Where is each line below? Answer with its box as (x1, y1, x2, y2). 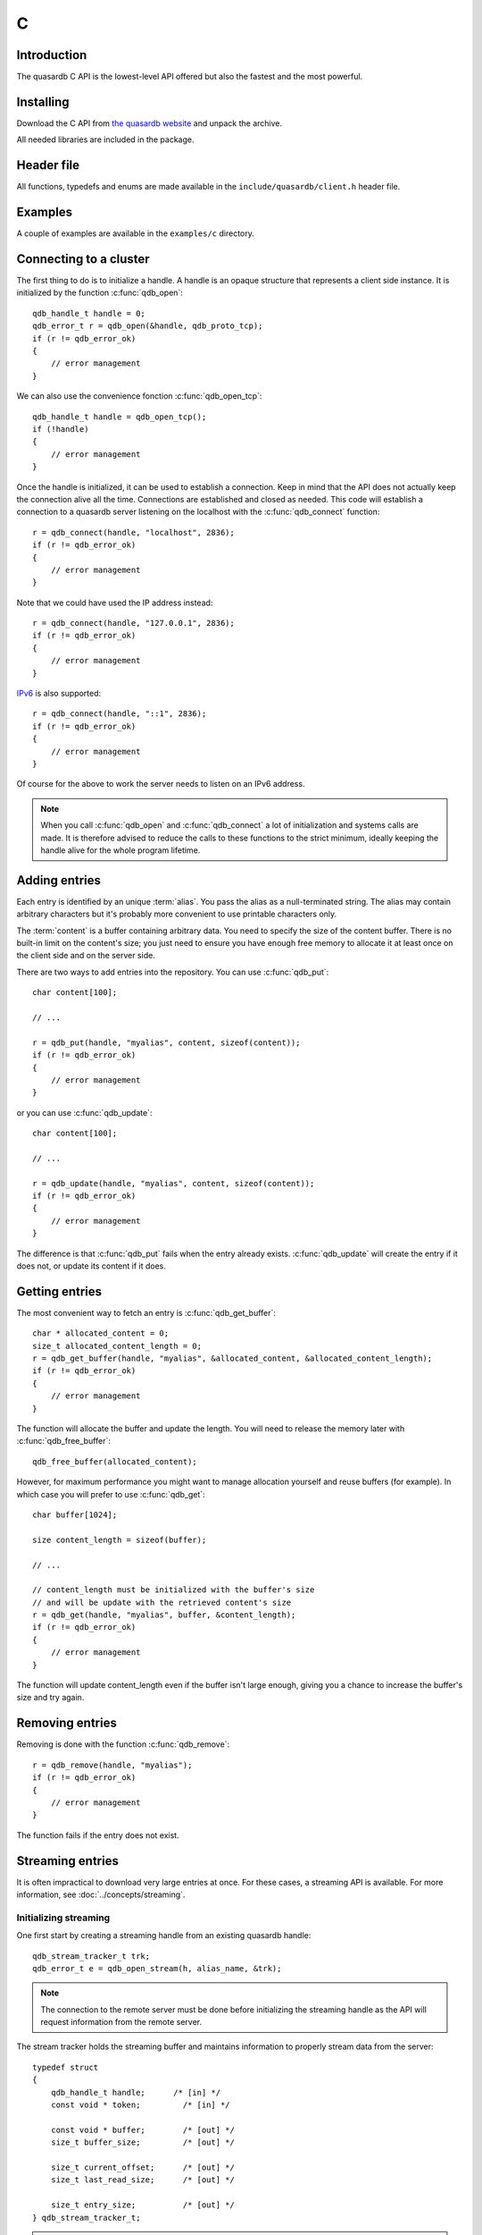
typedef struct (32, 2062, 99, 2072)
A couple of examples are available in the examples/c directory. (16, 228, 254, 239)
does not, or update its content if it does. (16, 1261, 167, 1271)
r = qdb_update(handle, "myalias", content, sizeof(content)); (32, 1178, 315, 1188)
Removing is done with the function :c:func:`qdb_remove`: (16, 1739, 230, 1750)
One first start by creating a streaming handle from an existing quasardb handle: (16, 1930, 312, 1941)
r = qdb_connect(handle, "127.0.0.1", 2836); (32, 618, 236, 628)
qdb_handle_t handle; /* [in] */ (50, 2087, 221, 2097)
